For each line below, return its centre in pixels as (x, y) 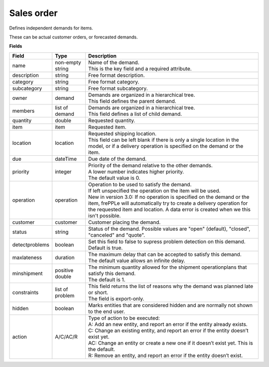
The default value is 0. (114, 178)
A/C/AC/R (67, 337)
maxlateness (27, 257)
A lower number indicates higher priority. (136, 171)
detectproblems (31, 245)
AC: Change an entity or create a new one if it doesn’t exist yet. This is (171, 343)
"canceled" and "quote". (117, 235)
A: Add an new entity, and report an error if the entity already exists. (168, 324)
